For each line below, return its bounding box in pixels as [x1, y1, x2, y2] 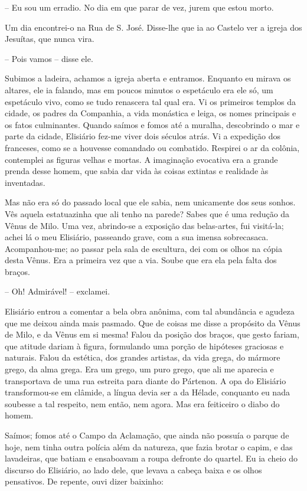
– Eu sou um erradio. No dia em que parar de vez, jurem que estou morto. [5, 1, 274, 13]
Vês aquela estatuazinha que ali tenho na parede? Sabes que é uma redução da [5, 207, 290, 220]
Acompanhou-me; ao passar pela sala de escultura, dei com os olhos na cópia [5, 242, 282, 254]
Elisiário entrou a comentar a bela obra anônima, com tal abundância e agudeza [5, 305, 295, 317]
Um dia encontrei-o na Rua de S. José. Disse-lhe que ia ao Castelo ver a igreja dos [5, 21, 302, 33]
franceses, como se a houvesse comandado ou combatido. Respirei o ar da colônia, [5, 141, 300, 153]
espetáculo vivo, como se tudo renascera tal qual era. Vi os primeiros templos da [5, 95, 296, 107]
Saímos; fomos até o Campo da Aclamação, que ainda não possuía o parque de [5, 429, 289, 441]
